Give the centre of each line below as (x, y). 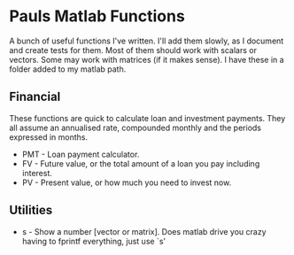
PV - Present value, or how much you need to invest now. (127, 182)
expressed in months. (49, 137)
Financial (35, 97)
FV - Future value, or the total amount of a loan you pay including (141, 163)
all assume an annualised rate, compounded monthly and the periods (135, 127)
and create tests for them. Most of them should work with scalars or (133, 50)
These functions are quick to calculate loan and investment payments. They (147, 118)
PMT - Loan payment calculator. (81, 154)
